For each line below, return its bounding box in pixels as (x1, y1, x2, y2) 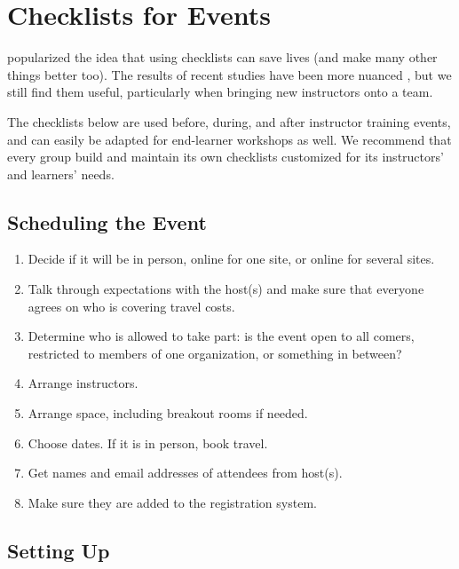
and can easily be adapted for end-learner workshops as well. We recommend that (7, 130, 452, 148)
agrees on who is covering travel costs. (28, 296, 235, 315)
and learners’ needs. (7, 164, 115, 183)
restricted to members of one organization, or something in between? (28, 344, 402, 362)
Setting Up (7, 536, 110, 564)
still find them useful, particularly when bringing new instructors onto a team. (7, 83, 433, 101)
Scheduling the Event (7, 208, 207, 235)
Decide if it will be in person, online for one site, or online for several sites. (28, 249, 435, 268)
